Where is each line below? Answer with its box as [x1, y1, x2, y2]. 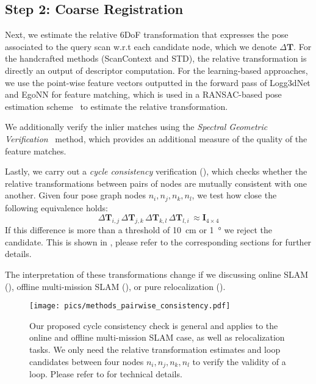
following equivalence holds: [5, 201, 108, 214]
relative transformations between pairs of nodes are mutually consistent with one [5, 176, 307, 189]
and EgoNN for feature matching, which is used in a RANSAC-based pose [5, 88, 282, 101]
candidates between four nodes [29, 355, 144, 368]
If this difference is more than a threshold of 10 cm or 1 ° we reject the [5, 223, 273, 236]
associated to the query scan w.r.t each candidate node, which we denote [5, 40, 277, 53]
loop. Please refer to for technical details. [29, 368, 182, 380]
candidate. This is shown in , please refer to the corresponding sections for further [5, 235, 312, 248]
